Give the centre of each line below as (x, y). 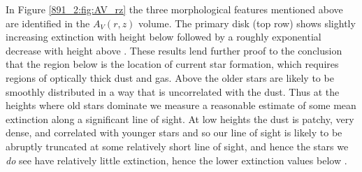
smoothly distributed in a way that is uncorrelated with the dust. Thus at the (173, 91)
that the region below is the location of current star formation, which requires (172, 64)
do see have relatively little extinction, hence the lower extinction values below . (176, 160)
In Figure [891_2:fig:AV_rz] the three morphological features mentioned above (174, 9)
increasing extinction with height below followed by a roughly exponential (164, 37)
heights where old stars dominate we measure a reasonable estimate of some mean (181, 105)
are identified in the (48, 23)
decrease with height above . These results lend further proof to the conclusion (174, 50)
